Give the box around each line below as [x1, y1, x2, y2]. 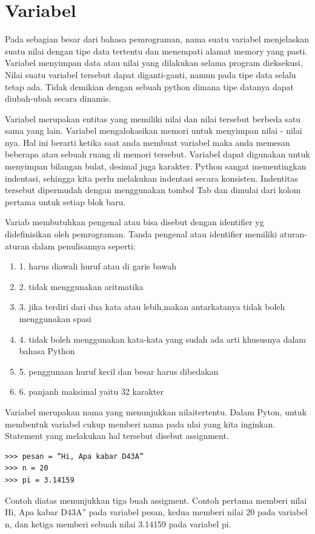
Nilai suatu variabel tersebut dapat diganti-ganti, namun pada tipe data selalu [5, 68, 296, 81]
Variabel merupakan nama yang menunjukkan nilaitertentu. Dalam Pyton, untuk [5, 405, 307, 418]
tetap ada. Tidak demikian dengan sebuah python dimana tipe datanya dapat [5, 80, 294, 93]
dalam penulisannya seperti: [32, 239, 136, 252]
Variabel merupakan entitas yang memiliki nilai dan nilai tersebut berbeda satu [5, 112, 301, 125]
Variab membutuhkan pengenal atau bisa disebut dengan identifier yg [5, 216, 264, 228]
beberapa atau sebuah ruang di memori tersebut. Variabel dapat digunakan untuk [5, 148, 310, 160]
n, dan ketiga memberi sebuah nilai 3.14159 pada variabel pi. [5, 517, 231, 530]
